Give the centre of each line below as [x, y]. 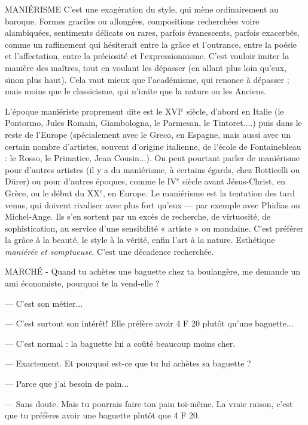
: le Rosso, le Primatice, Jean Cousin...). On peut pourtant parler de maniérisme [153, 158]
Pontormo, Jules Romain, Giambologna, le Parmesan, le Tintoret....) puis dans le [153, 123]
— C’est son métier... [44, 303]
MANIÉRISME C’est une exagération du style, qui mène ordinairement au [142, 9]
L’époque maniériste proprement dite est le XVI [93, 111]
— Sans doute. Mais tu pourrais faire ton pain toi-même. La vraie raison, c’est [149, 403]
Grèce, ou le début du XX [52, 193]
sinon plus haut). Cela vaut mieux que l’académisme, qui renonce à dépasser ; [147, 79]
